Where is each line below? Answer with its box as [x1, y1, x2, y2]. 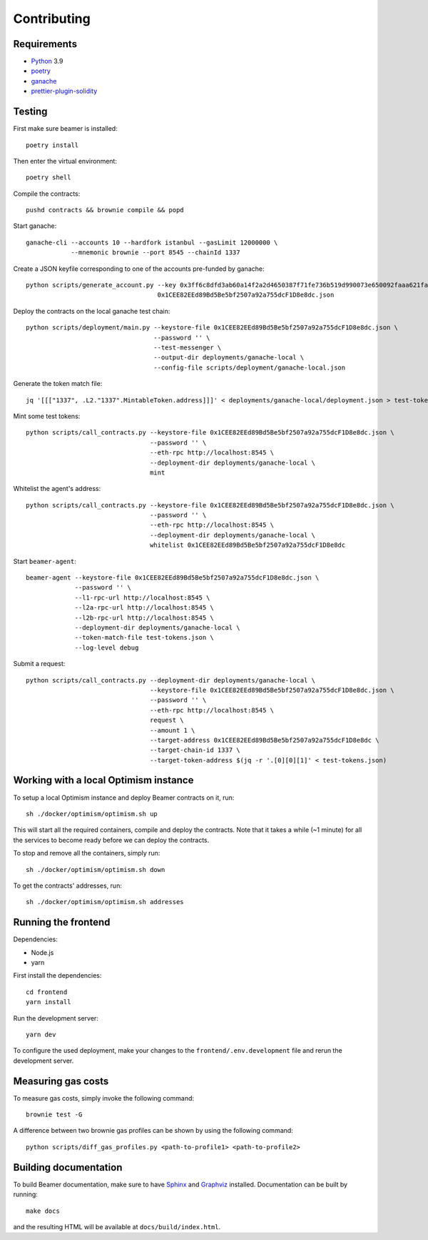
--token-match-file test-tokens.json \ [74, 633, 214, 642]
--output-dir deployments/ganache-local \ [153, 354, 305, 362]
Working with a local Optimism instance [13, 774, 194, 786]
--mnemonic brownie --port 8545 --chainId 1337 [71, 249, 240, 257]
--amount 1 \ [150, 726, 195, 734]
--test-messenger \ [153, 344, 222, 352]
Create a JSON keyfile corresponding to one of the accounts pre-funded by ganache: [13, 264, 265, 273]
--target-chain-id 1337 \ [150, 746, 240, 754]
